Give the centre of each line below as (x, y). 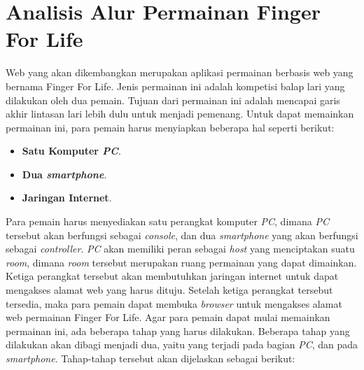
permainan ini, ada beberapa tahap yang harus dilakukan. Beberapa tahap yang (178, 330)
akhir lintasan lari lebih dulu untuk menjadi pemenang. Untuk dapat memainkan (180, 114)
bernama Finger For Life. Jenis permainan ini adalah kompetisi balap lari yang (175, 86)
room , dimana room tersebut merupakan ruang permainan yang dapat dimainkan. (181, 262)
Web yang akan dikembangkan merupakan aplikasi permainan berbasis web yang (180, 72)
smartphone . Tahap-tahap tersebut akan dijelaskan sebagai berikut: (150, 358)
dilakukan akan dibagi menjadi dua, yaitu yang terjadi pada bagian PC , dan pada (182, 344)
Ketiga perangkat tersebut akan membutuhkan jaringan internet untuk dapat (172, 276)
